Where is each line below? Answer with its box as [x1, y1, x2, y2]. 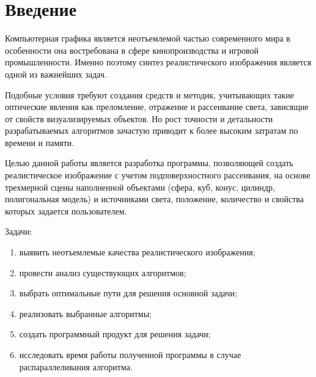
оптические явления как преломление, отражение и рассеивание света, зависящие [5, 100, 309, 113]
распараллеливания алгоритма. [19, 360, 133, 373]
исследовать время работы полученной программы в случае [19, 348, 241, 361]
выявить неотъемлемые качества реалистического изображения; [19, 246, 255, 258]
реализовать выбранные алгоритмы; [19, 307, 152, 320]
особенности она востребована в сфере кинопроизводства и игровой [5, 43, 259, 56]
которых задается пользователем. [5, 204, 127, 217]
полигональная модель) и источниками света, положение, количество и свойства [5, 192, 304, 205]
